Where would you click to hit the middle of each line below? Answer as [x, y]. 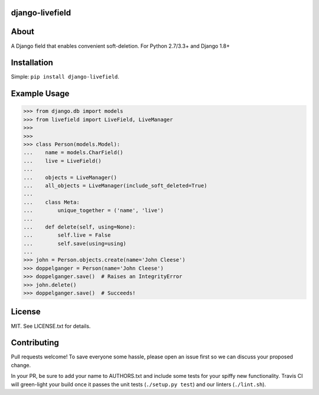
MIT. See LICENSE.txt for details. [51, 326]
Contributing [35, 343]
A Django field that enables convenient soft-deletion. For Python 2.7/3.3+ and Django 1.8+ [121, 46]
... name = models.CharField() [73, 153]
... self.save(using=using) [75, 243]
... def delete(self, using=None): [79, 227]
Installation [32, 63]
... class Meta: [51, 202]
